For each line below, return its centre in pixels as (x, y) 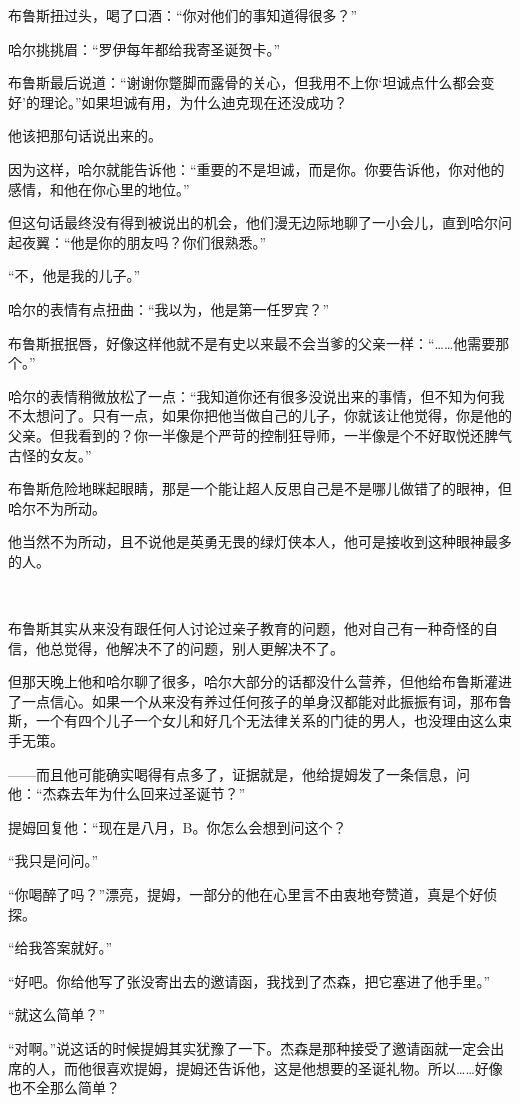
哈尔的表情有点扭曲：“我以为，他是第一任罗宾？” (169, 308)
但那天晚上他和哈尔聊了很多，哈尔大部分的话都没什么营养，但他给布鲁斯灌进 (260, 681)
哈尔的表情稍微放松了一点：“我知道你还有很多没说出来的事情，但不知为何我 (256, 395)
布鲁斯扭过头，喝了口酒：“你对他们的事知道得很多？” (183, 15)
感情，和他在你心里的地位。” (99, 188)
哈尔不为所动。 (57, 507)
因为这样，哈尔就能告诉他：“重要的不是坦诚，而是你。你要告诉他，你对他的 (256, 168)
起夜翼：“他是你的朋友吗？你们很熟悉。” (137, 241)
